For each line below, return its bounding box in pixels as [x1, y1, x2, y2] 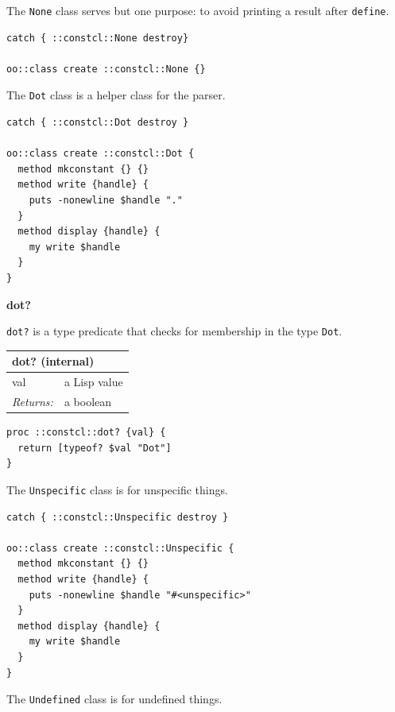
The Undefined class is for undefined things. [6, 691, 223, 707]
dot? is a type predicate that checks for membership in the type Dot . [6, 323, 343, 339]
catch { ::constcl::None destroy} [6, 32, 189, 44]
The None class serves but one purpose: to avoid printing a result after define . [6, 2, 389, 18]
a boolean [64, 393, 112, 410]
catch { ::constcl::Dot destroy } [6, 117, 189, 129]
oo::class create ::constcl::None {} [6, 63, 206, 75]
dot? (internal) [12, 353, 95, 370]
